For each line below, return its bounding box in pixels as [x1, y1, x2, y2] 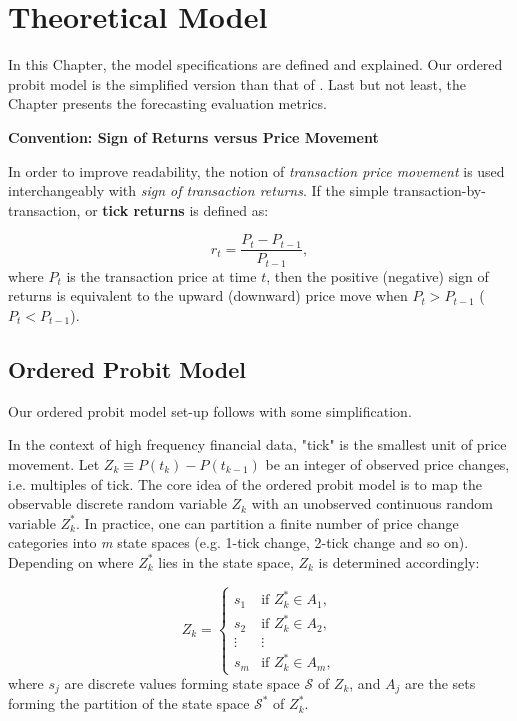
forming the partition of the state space [8, 693, 250, 714]
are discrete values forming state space [64, 673, 300, 694]
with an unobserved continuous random [251, 493, 494, 514]
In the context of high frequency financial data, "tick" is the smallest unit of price [8, 434, 507, 455]
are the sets [405, 673, 476, 694]
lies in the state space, [158, 551, 294, 572]
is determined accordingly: [318, 551, 480, 572]
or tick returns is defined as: [85, 199, 269, 220]
